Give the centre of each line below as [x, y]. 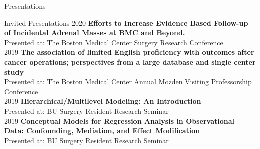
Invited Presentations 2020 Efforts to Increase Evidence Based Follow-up [126, 23]
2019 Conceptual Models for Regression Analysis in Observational [119, 121]
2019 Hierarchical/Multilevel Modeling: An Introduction [103, 101]
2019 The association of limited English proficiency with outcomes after [129, 52]
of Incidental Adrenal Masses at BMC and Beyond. [95, 33]
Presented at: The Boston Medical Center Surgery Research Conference [114, 42]
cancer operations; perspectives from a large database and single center [130, 62]
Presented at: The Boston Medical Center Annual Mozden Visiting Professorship [128, 82]
